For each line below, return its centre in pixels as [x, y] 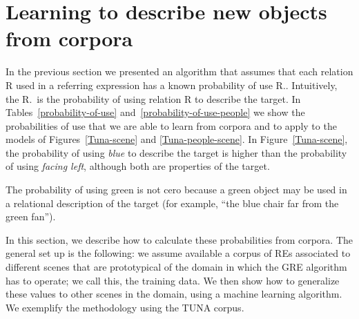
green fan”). [31, 216]
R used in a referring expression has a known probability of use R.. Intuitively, [172, 85]
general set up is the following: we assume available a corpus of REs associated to [178, 253]
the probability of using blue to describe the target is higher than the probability [176, 152]
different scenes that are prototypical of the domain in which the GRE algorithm [176, 267]
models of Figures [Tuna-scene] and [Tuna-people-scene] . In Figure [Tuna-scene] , [177, 139]
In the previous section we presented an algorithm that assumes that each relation [179, 71]
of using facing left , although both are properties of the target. [138, 166]
